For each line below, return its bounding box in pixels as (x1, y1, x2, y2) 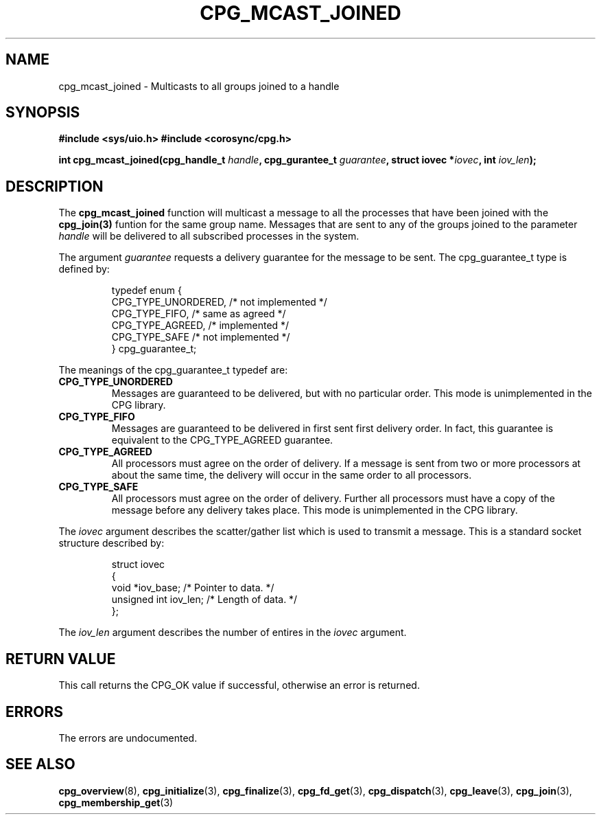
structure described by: (58, 537, 165, 549)
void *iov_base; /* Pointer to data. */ (111, 582, 274, 594)
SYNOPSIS (5, 104, 80, 122)
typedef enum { (111, 284, 182, 297)
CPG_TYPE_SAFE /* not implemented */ (111, 331, 290, 343)
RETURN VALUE (5, 650, 116, 668)
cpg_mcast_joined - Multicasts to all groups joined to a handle (58, 80, 340, 92)
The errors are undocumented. (58, 731, 198, 744)
